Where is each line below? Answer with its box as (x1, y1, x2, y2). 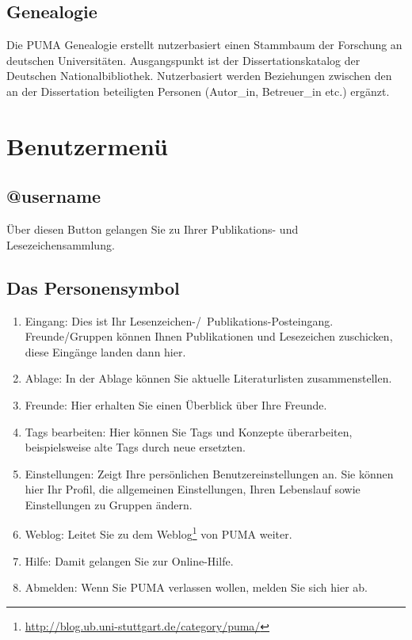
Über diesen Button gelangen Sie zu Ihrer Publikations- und (6, 221, 299, 238)
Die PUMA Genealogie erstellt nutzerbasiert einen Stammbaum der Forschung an (6, 36, 402, 53)
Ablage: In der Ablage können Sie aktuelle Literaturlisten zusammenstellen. (25, 370, 392, 387)
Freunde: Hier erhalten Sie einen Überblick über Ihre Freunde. (25, 396, 327, 413)
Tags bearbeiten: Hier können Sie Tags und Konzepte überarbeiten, (25, 423, 353, 440)
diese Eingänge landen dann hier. (25, 343, 186, 360)
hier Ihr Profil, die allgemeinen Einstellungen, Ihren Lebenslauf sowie (25, 481, 360, 497)
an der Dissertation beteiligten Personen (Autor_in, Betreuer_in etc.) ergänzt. (6, 82, 390, 99)
